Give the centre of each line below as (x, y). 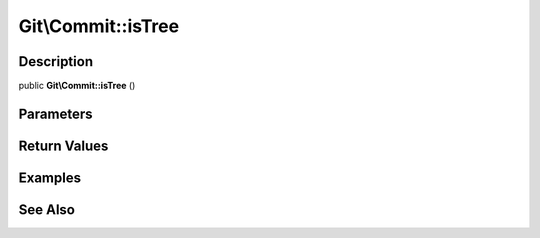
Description (56, 61)
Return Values (63, 145)
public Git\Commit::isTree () (77, 86)
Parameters (55, 113)
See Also (46, 209)
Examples (50, 177)
